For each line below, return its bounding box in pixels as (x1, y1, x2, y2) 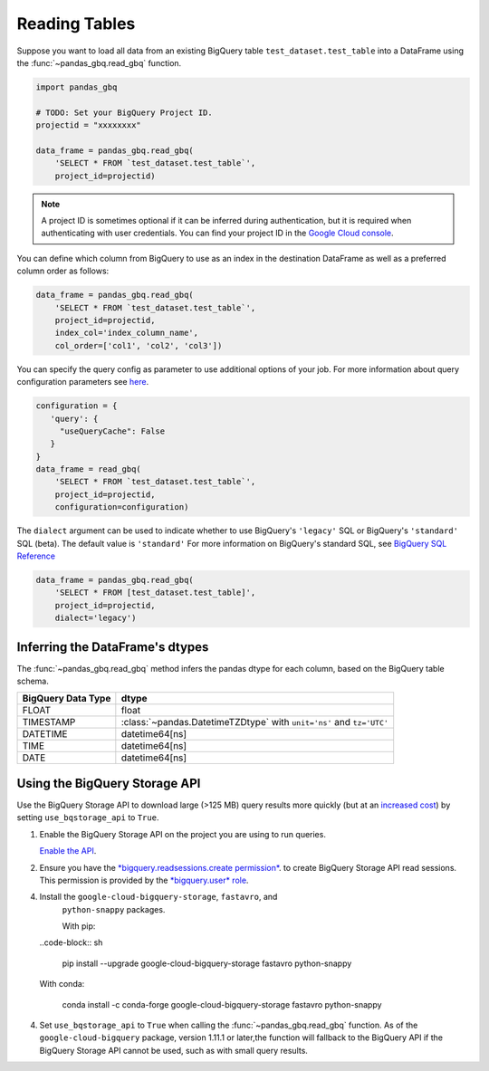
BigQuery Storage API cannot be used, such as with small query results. (39, 1045, 308, 1056)
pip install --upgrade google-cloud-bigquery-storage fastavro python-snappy (62, 958, 352, 969)
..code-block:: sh (39, 937, 103, 948)
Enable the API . (39, 846, 97, 856)
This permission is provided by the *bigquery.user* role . (39, 875, 249, 885)
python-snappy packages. (62, 904, 166, 914)
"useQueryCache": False (59, 426, 166, 436)
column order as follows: (16, 265, 110, 276)
